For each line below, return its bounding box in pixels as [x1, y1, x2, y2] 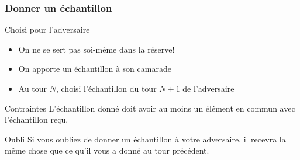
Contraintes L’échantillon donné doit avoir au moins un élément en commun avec [5, 102, 295, 114]
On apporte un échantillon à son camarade [18, 62, 171, 75]
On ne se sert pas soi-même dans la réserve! [18, 43, 175, 55]
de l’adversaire [182, 82, 235, 94]
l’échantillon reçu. [5, 113, 68, 126]
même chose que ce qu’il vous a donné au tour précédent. [5, 144, 209, 156]
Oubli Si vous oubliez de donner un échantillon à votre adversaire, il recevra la [5, 133, 286, 145]
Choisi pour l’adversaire [5, 23, 90, 36]
